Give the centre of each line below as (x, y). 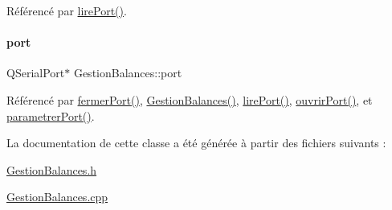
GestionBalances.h (52, 169)
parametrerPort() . (51, 115)
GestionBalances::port (128, 73)
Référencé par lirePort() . (67, 10)
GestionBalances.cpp (57, 197)
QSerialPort (36, 73)
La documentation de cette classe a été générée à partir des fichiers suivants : (196, 143)
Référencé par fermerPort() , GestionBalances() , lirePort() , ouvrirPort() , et (190, 99)
